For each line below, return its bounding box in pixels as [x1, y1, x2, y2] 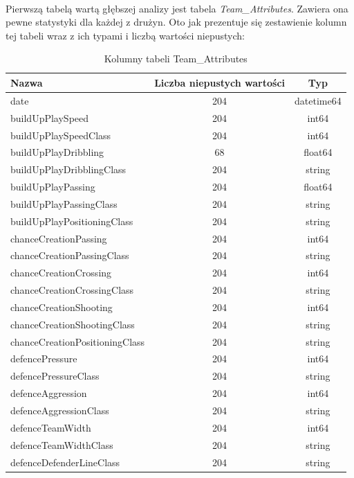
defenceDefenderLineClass [10, 454, 120, 469]
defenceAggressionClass [10, 403, 109, 417]
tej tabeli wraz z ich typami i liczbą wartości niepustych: [6, 28, 245, 42]
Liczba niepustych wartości [154, 75, 286, 89]
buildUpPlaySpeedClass [10, 127, 111, 142]
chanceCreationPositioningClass [10, 334, 145, 348]
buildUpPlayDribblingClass [10, 162, 127, 177]
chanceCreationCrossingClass [10, 283, 134, 297]
